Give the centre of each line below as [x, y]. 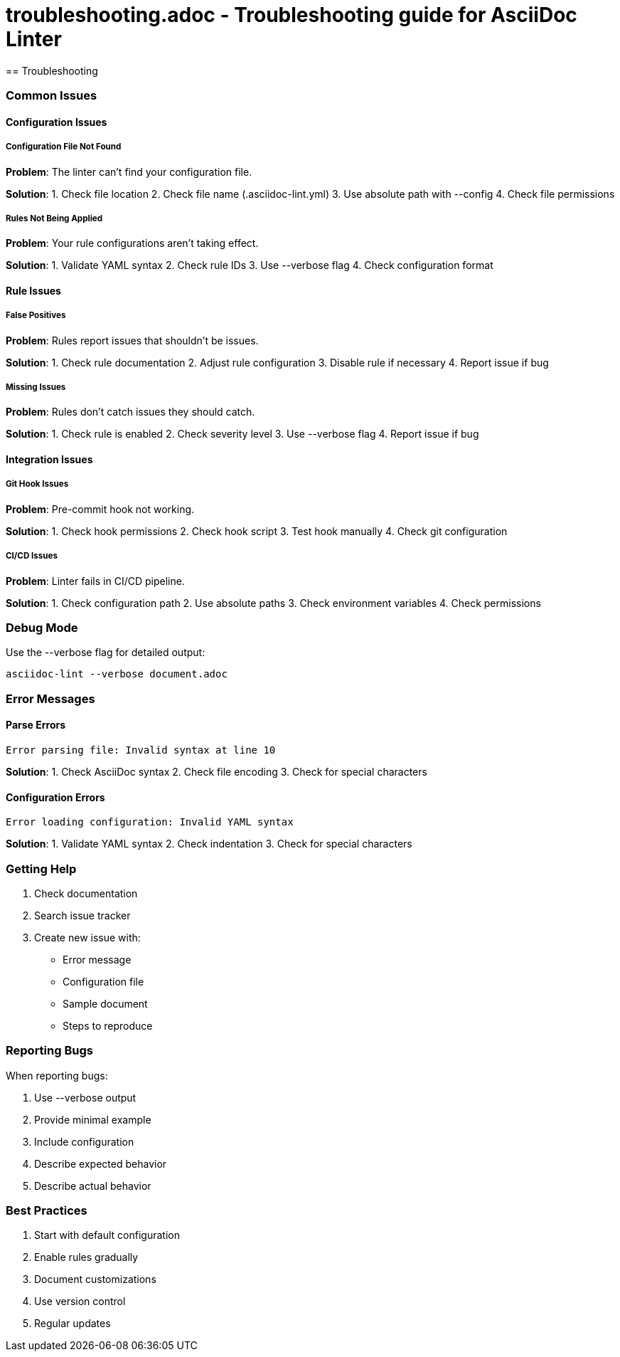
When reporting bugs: [57, 1075]
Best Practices [47, 1211]
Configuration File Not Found [64, 147]
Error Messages [50, 698]
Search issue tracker [82, 915]
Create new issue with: [87, 937]
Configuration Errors [55, 797]
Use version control [80, 1301]
